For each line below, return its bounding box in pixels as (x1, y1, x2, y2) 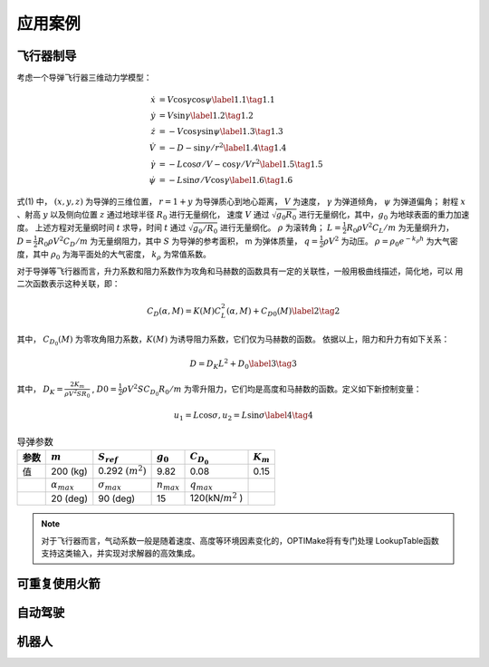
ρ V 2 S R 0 (64, 388, 91, 399)
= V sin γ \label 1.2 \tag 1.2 (158, 111, 254, 121)
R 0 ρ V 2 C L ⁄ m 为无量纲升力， (346, 221, 455, 235)
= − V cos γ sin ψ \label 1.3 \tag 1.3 (158, 127, 284, 137)
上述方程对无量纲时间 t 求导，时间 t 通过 (34, 222, 187, 233)
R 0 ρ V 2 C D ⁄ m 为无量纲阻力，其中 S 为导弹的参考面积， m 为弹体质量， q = (37, 234, 319, 248)
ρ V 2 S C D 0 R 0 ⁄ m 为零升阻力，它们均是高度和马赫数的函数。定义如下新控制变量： (122, 382, 422, 398)
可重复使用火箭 (16, 575, 101, 591)
